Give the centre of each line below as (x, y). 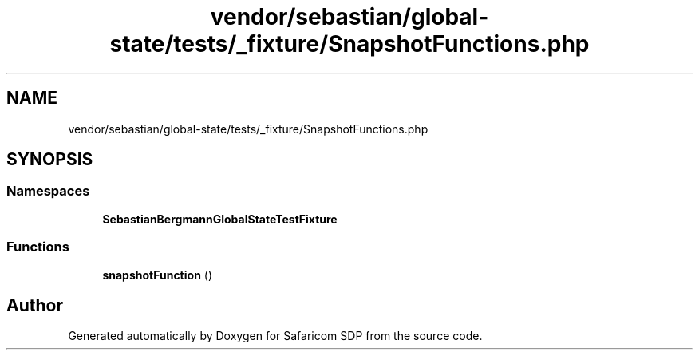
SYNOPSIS (50, 160)
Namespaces (48, 191)
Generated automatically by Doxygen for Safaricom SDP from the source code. (275, 336)
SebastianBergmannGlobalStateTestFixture (220, 219)
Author (35, 305)
